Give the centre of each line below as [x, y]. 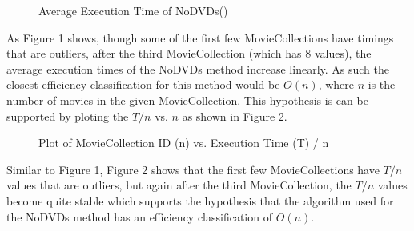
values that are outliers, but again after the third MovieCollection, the [179, 185]
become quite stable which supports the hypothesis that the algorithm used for [200, 200]
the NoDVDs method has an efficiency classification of [139, 216]
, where [336, 84]
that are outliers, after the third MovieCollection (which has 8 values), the [189, 53]
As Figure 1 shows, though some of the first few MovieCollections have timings [200, 37]
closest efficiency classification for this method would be [143, 84]
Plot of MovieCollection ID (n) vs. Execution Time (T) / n [184, 143]
